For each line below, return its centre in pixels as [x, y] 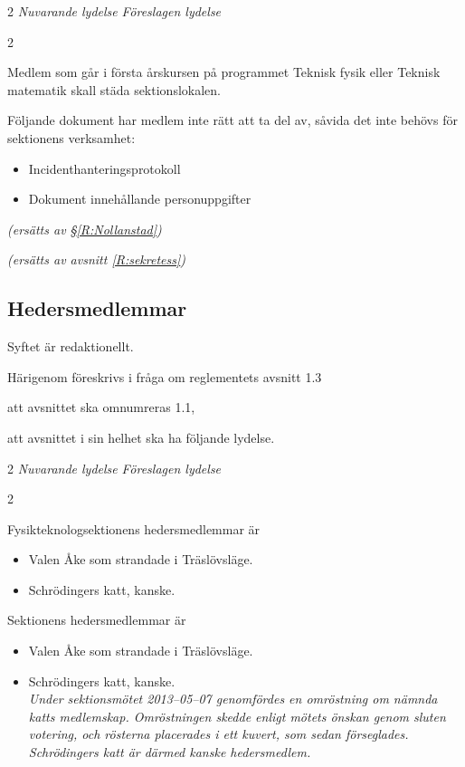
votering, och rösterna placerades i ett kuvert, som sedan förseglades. [218, 734]
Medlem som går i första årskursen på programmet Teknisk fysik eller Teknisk [224, 72]
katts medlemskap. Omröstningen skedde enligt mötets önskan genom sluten [237, 716]
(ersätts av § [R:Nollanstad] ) [85, 229]
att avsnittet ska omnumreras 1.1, [101, 407]
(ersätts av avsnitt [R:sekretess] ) [97, 259]
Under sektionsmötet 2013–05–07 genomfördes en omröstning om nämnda [233, 699]
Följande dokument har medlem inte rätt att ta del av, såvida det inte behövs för [232, 120]
